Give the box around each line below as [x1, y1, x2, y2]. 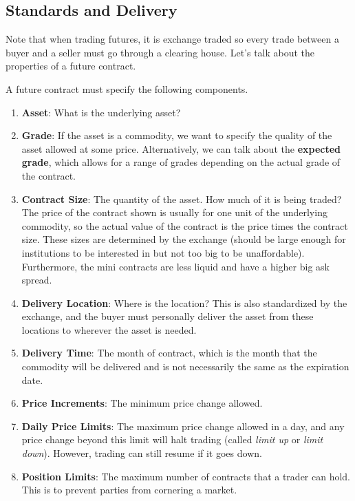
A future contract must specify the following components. [6, 81, 248, 96]
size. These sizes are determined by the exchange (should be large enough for [21, 232, 346, 246]
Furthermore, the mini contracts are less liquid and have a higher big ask [21, 259, 330, 273]
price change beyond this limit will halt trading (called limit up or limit [21, 432, 323, 447]
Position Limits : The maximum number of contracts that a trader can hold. [21, 469, 351, 483]
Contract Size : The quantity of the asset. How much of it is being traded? [21, 191, 342, 206]
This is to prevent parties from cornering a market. [21, 482, 237, 497]
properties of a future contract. [6, 58, 136, 73]
